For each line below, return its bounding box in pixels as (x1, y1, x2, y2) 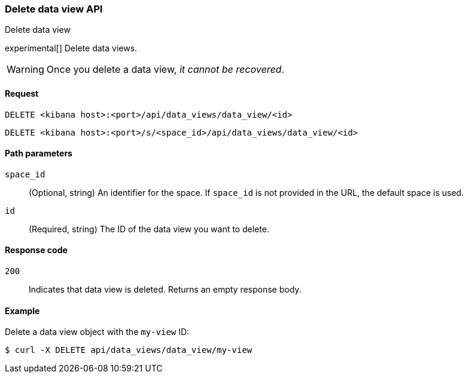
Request (5, 88, 39, 99)
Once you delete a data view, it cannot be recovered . (46, 63, 285, 76)
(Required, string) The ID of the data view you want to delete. (29, 223, 269, 234)
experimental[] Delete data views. (5, 43, 138, 54)
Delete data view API (5, 3, 103, 15)
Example (5, 305, 40, 316)
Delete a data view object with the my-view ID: (5, 327, 190, 337)
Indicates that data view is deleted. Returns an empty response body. (29, 284, 302, 295)
